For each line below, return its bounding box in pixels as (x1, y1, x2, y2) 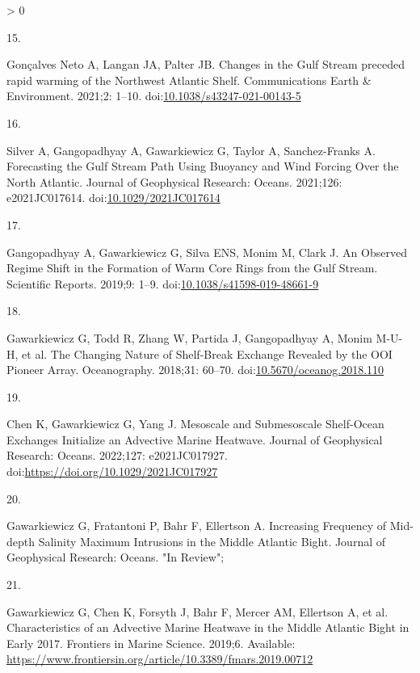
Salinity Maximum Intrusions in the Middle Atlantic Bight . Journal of (38, 532, 386, 549)
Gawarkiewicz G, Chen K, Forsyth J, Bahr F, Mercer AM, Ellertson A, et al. (6, 603, 388, 620)
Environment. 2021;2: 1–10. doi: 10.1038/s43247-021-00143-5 (6, 87, 301, 104)
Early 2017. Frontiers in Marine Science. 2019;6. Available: (6, 634, 296, 651)
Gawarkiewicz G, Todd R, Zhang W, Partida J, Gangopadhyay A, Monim (6, 329, 372, 346)
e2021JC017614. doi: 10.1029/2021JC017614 (6, 189, 220, 206)
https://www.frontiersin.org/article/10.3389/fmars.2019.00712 (6, 650, 313, 667)
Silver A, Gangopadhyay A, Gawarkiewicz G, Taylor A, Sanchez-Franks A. (6, 141, 376, 158)
